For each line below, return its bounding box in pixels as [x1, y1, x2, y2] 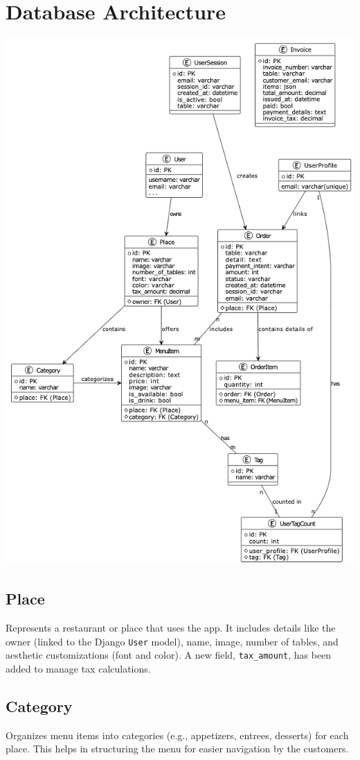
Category [6, 695, 73, 717]
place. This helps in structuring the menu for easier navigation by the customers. [6, 741, 349, 756]
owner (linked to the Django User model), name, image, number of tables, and [6, 634, 339, 648]
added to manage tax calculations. [6, 661, 151, 676]
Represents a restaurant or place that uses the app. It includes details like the [6, 620, 336, 635]
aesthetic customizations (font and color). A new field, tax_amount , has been [6, 648, 332, 662]
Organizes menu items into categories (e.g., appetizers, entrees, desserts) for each [6, 727, 349, 742]
